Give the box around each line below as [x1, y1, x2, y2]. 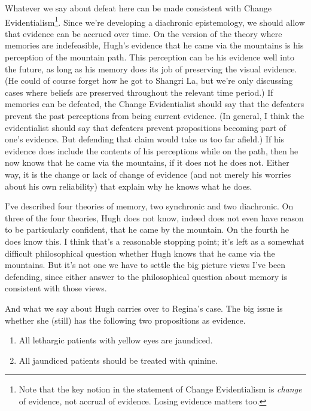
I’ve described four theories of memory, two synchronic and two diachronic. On [5, 200, 294, 212]
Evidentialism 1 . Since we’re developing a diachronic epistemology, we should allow [5, 14, 305, 28]
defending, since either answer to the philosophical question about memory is [5, 270, 288, 282]
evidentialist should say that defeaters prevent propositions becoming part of [5, 121, 286, 133]
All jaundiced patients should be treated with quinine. [19, 354, 218, 366]
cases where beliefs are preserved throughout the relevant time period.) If [5, 86, 273, 98]
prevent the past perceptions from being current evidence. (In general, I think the [5, 109, 304, 121]
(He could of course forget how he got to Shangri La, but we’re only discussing [5, 74, 293, 87]
